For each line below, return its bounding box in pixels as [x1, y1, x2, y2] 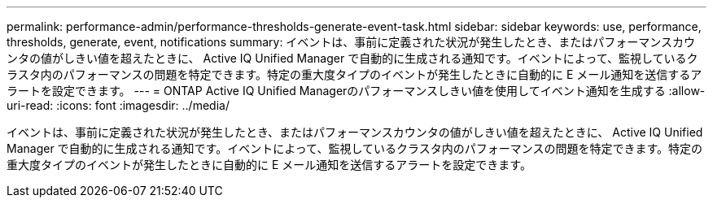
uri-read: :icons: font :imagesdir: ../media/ [7, 98, 230, 112]
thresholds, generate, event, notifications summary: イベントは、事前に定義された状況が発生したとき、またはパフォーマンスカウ [7, 35, 696, 49]
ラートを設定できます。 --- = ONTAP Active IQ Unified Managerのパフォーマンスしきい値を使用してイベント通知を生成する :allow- [7, 84, 706, 98]
